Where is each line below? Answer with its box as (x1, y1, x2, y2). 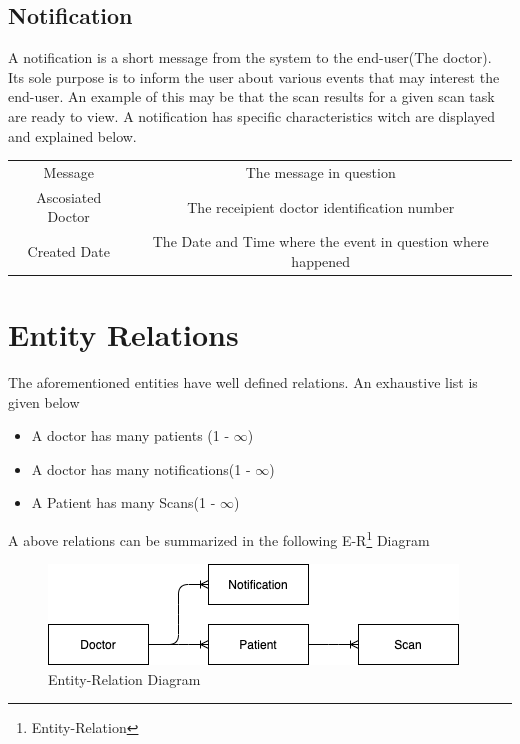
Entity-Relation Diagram (48, 668, 201, 689)
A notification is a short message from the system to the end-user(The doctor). (8, 47, 492, 68)
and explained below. (8, 125, 137, 146)
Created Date (27, 241, 110, 261)
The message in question (245, 161, 396, 182)
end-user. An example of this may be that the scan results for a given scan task (8, 86, 495, 107)
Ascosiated (36, 186, 102, 207)
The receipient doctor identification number (187, 196, 455, 217)
